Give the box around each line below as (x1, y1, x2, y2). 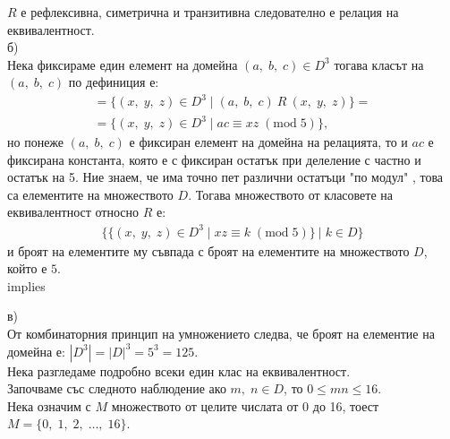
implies (7, 276, 46, 295)
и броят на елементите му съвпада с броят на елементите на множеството (7, 241, 410, 260)
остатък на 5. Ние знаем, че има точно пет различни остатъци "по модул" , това (7, 168, 444, 186)
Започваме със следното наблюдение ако (7, 379, 226, 398)
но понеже (7, 133, 64, 151)
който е (7, 259, 47, 278)
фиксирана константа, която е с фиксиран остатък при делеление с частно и (7, 150, 421, 168)
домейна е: (7, 341, 65, 360)
